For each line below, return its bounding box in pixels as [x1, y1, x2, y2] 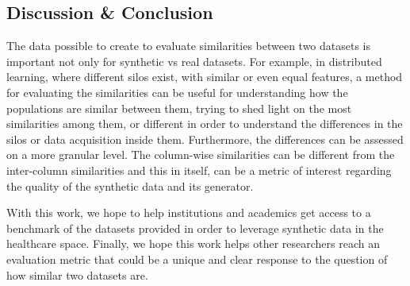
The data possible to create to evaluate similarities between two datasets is [6, 37, 371, 54]
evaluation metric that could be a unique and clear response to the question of [6, 250, 388, 267]
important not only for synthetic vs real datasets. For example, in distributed [6, 52, 382, 69]
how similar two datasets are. [6, 266, 148, 283]
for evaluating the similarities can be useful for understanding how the [6, 83, 348, 100]
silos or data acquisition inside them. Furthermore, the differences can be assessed [6, 130, 404, 147]
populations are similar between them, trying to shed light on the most [6, 99, 352, 116]
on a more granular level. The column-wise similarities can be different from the [6, 146, 395, 163]
